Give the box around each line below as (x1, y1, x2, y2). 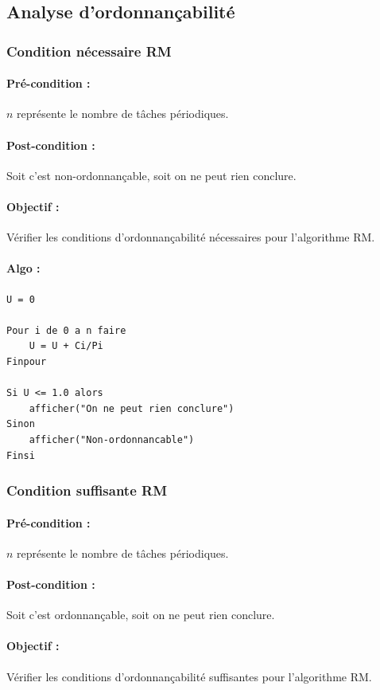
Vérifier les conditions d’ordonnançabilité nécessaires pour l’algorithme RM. (6, 229, 375, 245)
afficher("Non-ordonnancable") (29, 433, 195, 445)
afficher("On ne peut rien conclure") (29, 402, 235, 414)
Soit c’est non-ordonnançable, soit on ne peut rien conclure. (6, 167, 297, 183)
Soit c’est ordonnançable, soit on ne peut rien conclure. (6, 606, 275, 623)
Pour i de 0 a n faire (6, 324, 126, 336)
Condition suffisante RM (6, 480, 168, 500)
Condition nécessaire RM (6, 41, 172, 61)
